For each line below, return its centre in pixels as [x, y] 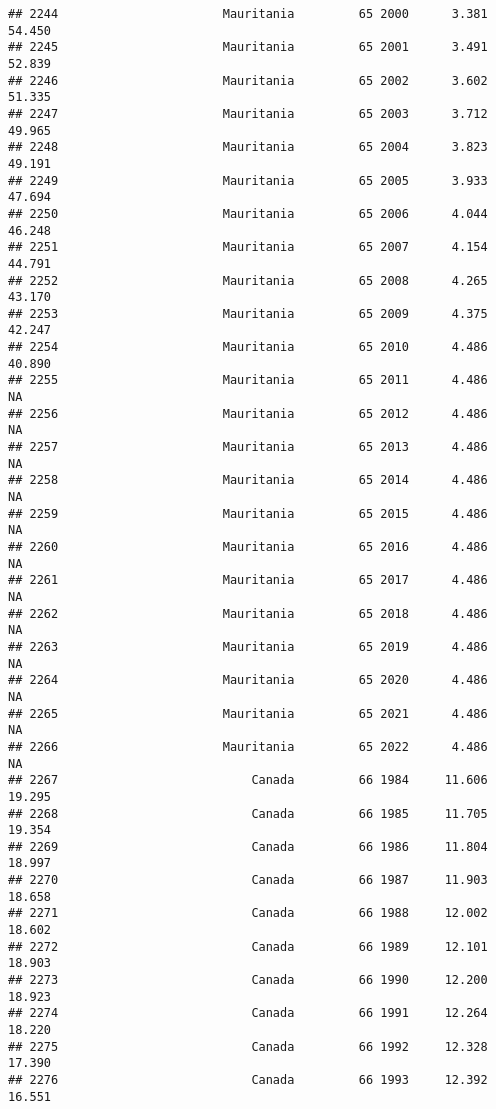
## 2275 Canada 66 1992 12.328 [248, 1046]
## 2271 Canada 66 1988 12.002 [248, 913]
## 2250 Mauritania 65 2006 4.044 [248, 213]
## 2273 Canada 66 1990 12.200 [248, 980]
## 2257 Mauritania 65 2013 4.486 [248, 447]
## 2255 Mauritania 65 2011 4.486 [248, 380]
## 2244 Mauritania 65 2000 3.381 [248, 14]
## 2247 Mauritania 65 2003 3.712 [248, 113]
